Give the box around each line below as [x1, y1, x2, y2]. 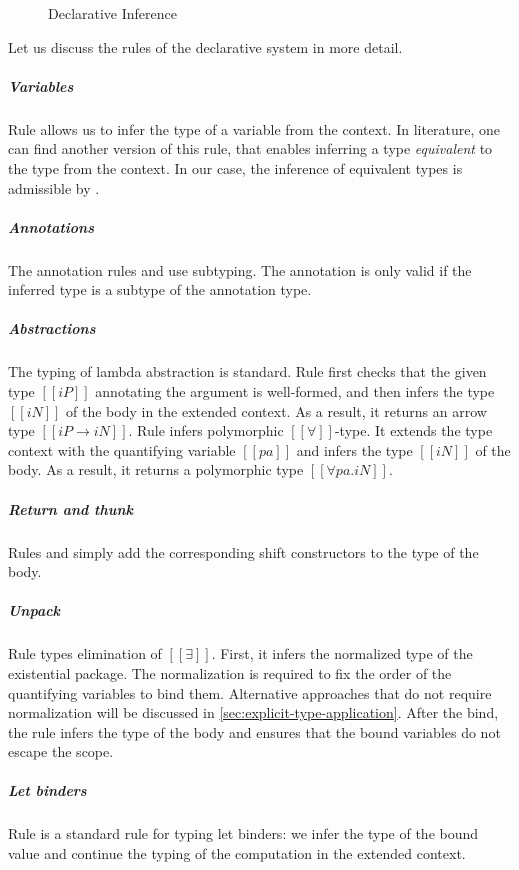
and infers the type [296, 439, 413, 460]
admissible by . [8, 177, 100, 198]
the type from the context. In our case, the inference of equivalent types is [8, 157, 463, 178]
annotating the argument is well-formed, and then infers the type [95, 381, 495, 402]
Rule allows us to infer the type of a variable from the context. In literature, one [8, 118, 501, 139]
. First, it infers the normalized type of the [211, 643, 473, 664]
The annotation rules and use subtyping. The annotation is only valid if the [8, 259, 472, 280]
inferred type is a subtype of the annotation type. [8, 279, 312, 300]
